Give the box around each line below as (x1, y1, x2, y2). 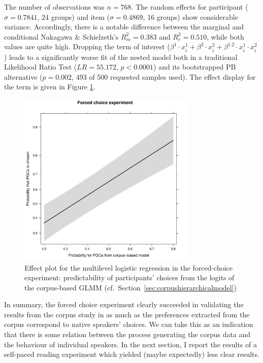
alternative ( (4, 71, 43, 82)
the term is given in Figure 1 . (4, 81, 95, 92)
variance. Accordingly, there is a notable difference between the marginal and (4, 21, 244, 32)
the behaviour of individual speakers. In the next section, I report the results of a (4, 339, 257, 349)
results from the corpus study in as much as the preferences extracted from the (4, 309, 250, 319)
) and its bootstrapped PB (153, 61, 236, 72)
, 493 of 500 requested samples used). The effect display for (72, 71, 256, 82)
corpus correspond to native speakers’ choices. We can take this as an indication (4, 319, 253, 329)
